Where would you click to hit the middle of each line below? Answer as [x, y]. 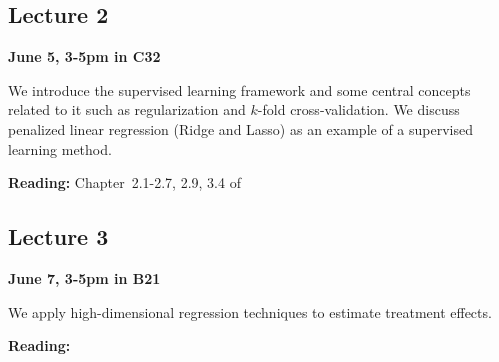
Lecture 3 [58, 236]
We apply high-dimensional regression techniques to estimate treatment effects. [250, 311]
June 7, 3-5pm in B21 [84, 277]
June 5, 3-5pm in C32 [84, 56]
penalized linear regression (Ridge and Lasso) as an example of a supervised [241, 128]
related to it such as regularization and [127, 109]
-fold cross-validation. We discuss [358, 109]
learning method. [60, 148]
